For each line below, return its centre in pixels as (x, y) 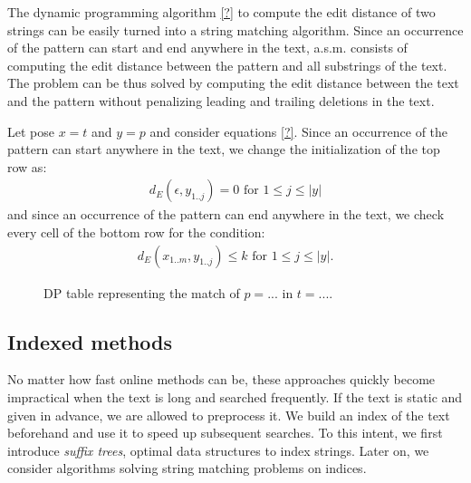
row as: (27, 166)
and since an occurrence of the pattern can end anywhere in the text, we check (226, 214)
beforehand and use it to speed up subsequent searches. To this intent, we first (225, 433)
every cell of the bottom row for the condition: (136, 232)
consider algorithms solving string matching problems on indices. (187, 468)
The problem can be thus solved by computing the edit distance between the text (233, 83)
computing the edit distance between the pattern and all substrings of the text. (227, 65)
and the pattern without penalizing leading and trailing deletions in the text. (221, 100)
